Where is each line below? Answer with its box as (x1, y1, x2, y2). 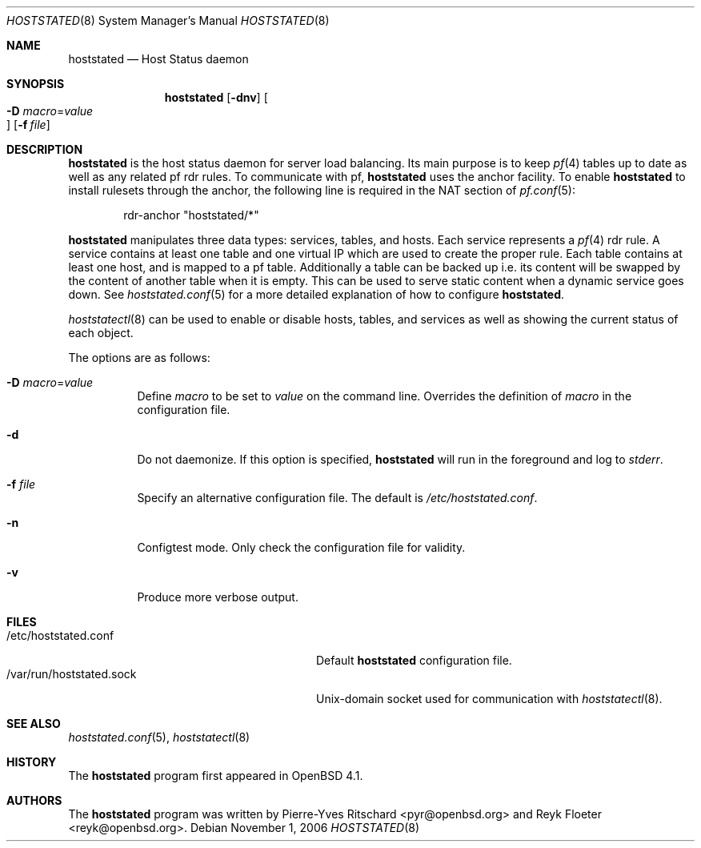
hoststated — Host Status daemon (68, 52, 249, 66)
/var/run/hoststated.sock (6, 667, 137, 681)
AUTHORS (6, 794, 62, 807)
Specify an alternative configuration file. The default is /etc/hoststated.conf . (137, 491, 538, 504)
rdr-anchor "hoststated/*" (123, 208, 259, 222)
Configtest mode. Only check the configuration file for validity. (137, 541, 466, 554)
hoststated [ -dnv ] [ (164, 90, 268, 104)
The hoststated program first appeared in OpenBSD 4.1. (68, 769, 363, 782)
